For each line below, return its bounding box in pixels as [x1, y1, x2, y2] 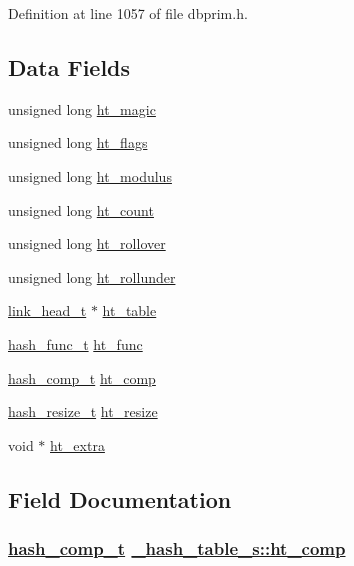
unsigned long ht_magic [8, 98, 156, 119]
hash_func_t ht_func [8, 333, 143, 354]
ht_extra [50, 434, 105, 455]
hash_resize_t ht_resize [8, 401, 158, 422]
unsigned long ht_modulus [8, 165, 172, 186]
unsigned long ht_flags [8, 132, 148, 153]
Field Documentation [8, 483, 232, 514]
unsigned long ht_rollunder [8, 266, 176, 287]
